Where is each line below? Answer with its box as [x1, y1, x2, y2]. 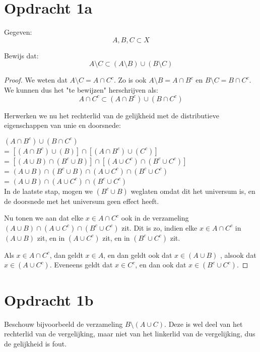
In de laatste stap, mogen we [4, 185, 93, 196]
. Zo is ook [113, 75, 147, 85]
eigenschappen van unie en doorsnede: [4, 120, 121, 130]
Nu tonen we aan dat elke [4, 213, 84, 223]
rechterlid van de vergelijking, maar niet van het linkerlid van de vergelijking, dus [4, 328, 255, 339]
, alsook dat [220, 249, 256, 260]
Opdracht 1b [4, 289, 94, 310]
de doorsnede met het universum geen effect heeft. [4, 195, 159, 206]
